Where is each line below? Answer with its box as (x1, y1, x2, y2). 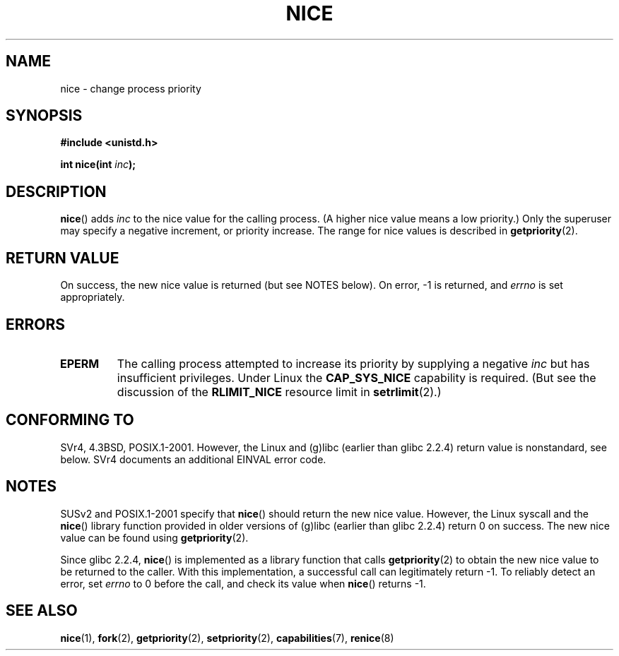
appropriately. (60, 291, 125, 304)
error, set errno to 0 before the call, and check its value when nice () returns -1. (60, 577, 426, 590)
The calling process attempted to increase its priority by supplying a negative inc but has (117, 356, 590, 371)
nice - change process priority (60, 82, 201, 95)
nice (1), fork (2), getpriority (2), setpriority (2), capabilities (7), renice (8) (60, 631, 394, 644)
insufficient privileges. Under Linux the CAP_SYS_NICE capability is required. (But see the (117, 370, 596, 385)
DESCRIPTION (6, 182, 107, 201)
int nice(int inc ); (60, 158, 136, 171)
